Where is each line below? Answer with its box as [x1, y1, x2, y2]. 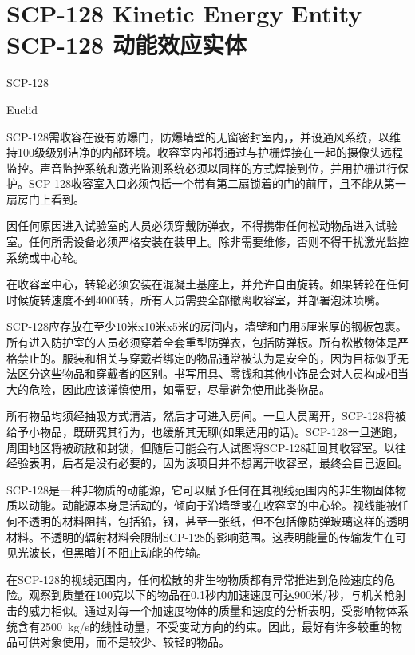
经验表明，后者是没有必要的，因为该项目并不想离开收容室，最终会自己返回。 [6, 455, 409, 471]
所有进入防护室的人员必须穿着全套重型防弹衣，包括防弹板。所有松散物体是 [6, 334, 397, 351]
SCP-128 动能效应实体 [6, 28, 247, 61]
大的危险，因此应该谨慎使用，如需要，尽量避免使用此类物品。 [6, 380, 330, 397]
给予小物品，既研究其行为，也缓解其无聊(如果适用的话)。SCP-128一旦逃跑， [6, 423, 404, 439]
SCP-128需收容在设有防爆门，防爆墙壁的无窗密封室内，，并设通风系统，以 [6, 128, 390, 145]
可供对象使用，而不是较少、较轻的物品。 [17, 633, 230, 650]
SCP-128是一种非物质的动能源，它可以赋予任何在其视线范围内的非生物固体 [6, 481, 396, 498]
